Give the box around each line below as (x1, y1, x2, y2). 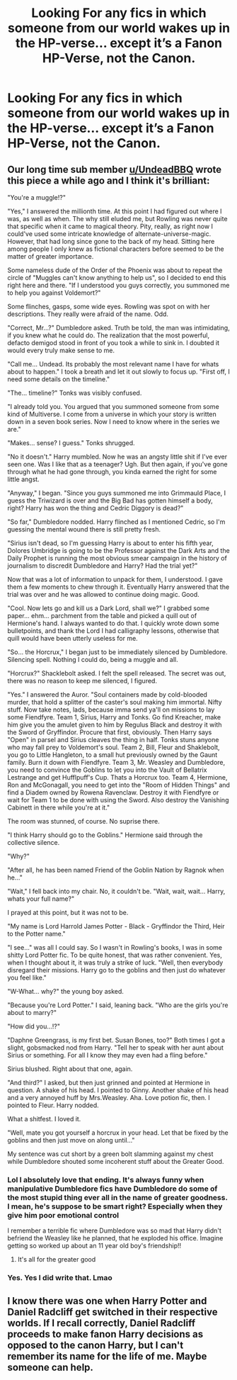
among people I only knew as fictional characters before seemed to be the (7, 245, 224, 253)
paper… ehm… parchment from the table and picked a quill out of (7, 612, 197, 619)
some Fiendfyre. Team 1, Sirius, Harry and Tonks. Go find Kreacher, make (7, 713, 221, 721)
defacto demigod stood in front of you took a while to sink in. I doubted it (7, 339, 220, 347)
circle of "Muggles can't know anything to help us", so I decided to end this (7, 274, 226, 281)
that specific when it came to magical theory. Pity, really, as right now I (7, 222, 214, 230)
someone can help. (7, 1361, 94, 1373)
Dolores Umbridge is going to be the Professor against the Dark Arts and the (7, 546, 230, 554)
